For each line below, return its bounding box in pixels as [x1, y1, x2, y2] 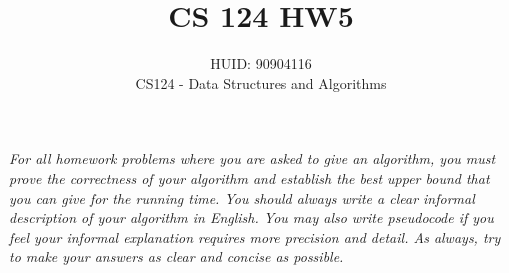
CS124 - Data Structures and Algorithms [135, 72, 387, 93]
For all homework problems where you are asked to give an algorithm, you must [9, 148, 496, 169]
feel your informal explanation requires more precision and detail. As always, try [9, 226, 501, 247]
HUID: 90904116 [210, 53, 312, 74]
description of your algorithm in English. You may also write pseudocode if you [9, 207, 494, 228]
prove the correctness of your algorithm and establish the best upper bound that [9, 167, 490, 188]
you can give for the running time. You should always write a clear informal [9, 187, 475, 208]
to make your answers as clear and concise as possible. [9, 246, 344, 267]
